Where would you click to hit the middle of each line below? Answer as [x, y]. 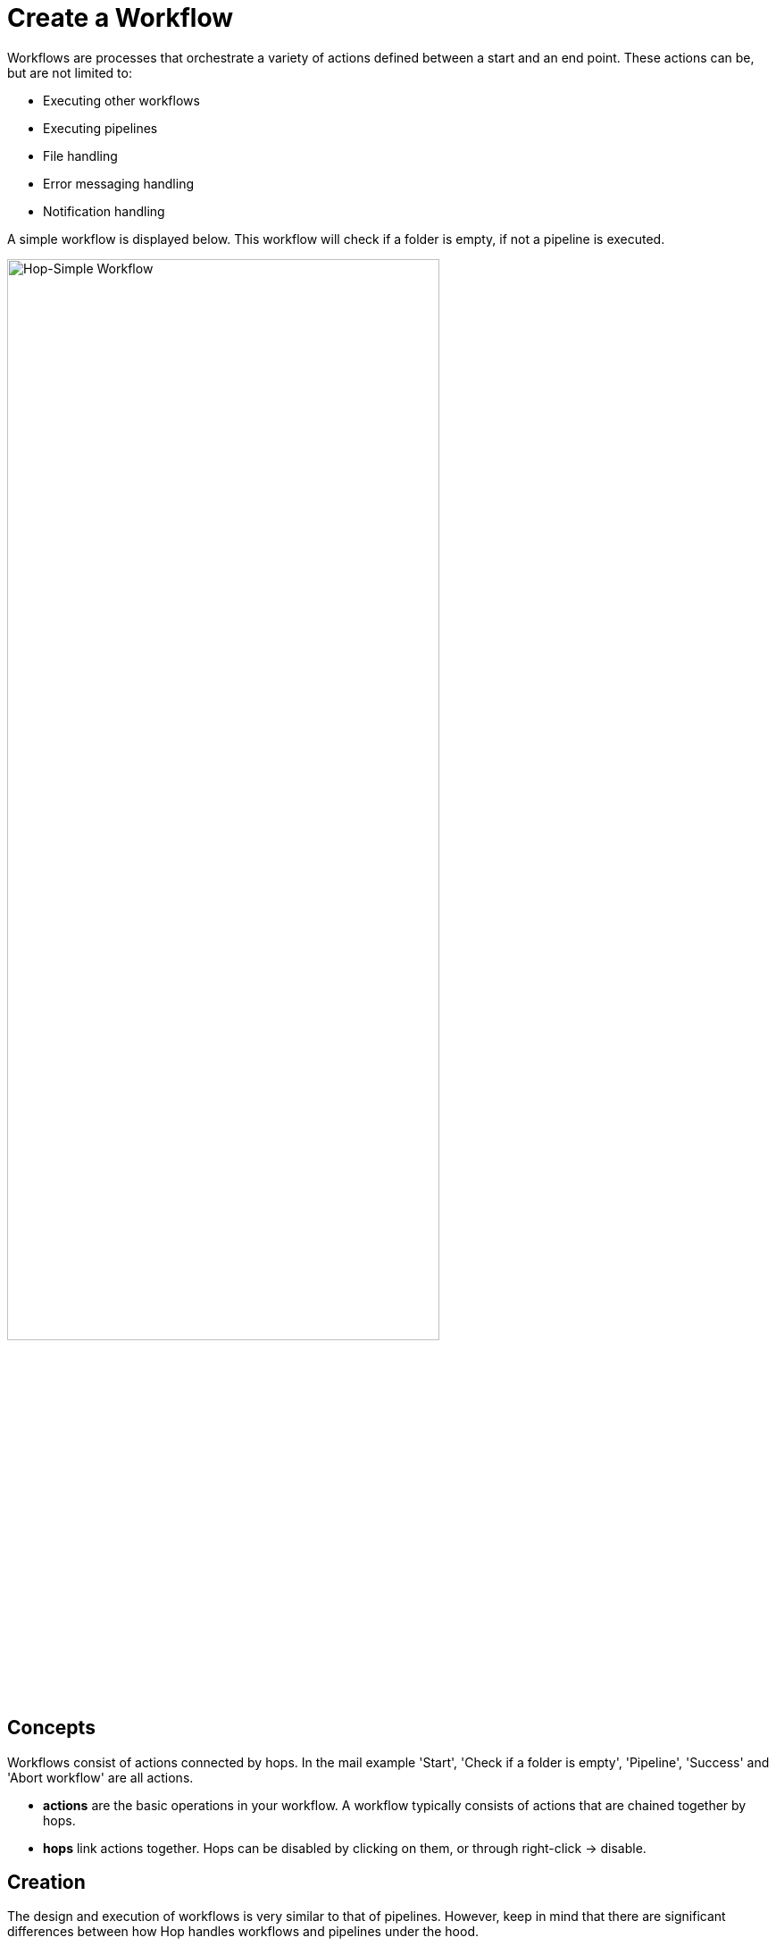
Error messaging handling [119, 183]
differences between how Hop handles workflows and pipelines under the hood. [243, 1932]
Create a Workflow [121, 18]
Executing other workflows [121, 100]
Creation [46, 1883]
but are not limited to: [70, 72]
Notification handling [104, 211]
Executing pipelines [100, 128]
